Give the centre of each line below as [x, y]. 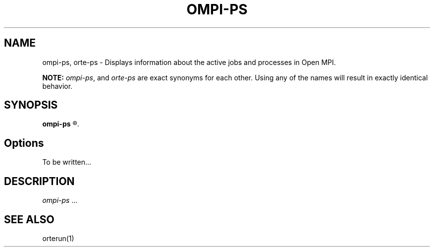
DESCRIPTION [39, 181]
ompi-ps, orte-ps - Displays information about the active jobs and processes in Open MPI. [189, 62]
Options [24, 143]
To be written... [67, 162]
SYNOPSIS [31, 105]
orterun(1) [58, 238]
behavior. [57, 86]
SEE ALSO [29, 219]
